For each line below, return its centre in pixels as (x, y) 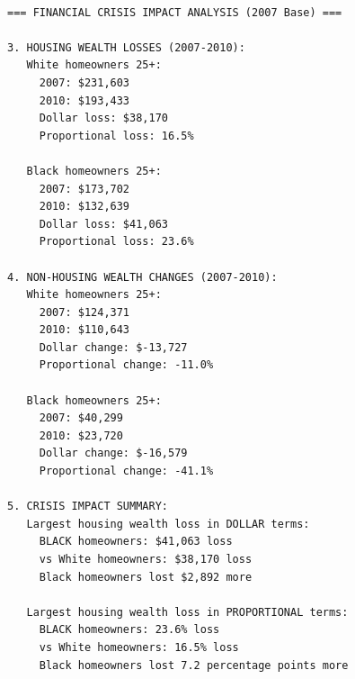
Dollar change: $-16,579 (113, 453)
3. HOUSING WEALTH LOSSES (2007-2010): (126, 47)
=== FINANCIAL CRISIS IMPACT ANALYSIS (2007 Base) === (175, 12)
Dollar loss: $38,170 (103, 118)
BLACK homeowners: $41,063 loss (136, 542)
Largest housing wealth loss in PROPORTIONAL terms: (187, 612)
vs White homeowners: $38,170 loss (146, 559)
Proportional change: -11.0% (126, 365)
